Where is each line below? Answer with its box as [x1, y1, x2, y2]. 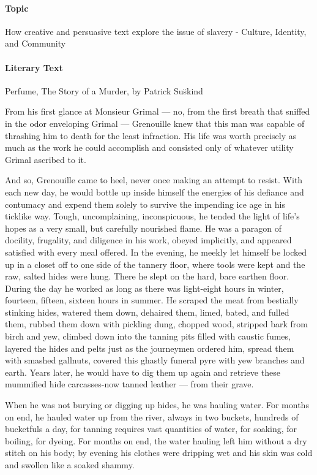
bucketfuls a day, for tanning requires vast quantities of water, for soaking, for [5, 422, 297, 435]
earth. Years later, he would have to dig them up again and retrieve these [5, 365, 280, 378]
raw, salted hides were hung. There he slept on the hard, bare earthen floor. [5, 270, 289, 283]
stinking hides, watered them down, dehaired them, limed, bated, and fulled [5, 305, 289, 318]
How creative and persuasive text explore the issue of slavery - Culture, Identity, [5, 25, 307, 37]
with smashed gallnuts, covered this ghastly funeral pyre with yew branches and [5, 354, 305, 367]
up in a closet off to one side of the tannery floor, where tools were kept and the [5, 257, 305, 270]
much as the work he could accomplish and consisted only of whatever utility [5, 141, 294, 154]
